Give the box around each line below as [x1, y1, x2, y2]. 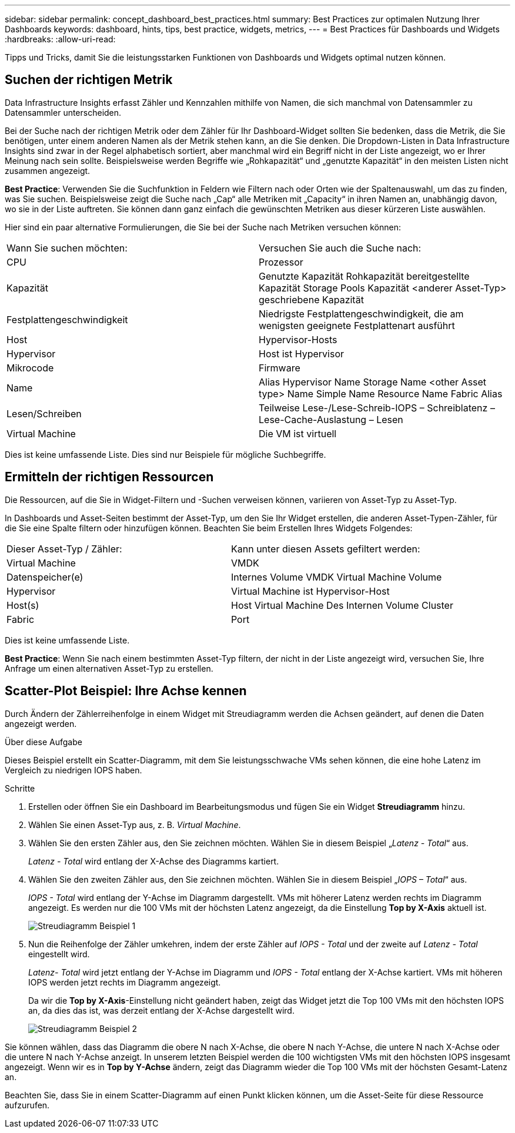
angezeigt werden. [5, 718, 77, 729]
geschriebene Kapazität [259, 293, 364, 306]
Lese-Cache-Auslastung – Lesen [259, 413, 403, 425]
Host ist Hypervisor [259, 347, 345, 360]
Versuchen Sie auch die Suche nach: [259, 242, 422, 254]
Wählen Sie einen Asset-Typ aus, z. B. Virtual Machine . [28, 819, 241, 830]
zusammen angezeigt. [5, 165, 91, 176]
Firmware [259, 361, 300, 374]
